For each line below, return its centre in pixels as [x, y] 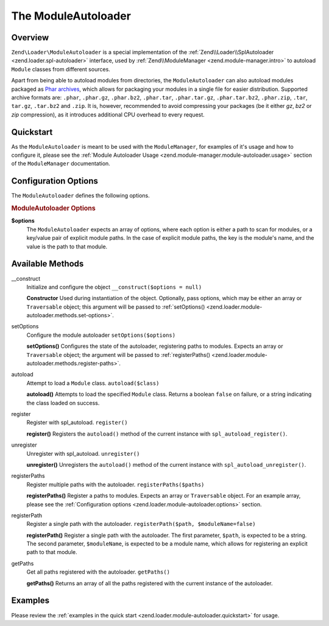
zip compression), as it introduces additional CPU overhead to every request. [108, 114]
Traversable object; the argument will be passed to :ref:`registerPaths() [118, 354]
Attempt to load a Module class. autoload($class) [93, 383]
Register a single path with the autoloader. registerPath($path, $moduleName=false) [141, 524]
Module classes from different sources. [61, 69]
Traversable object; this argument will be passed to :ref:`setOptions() [116, 307]
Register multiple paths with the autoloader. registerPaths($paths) [115, 484]
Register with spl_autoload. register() [77, 423]
